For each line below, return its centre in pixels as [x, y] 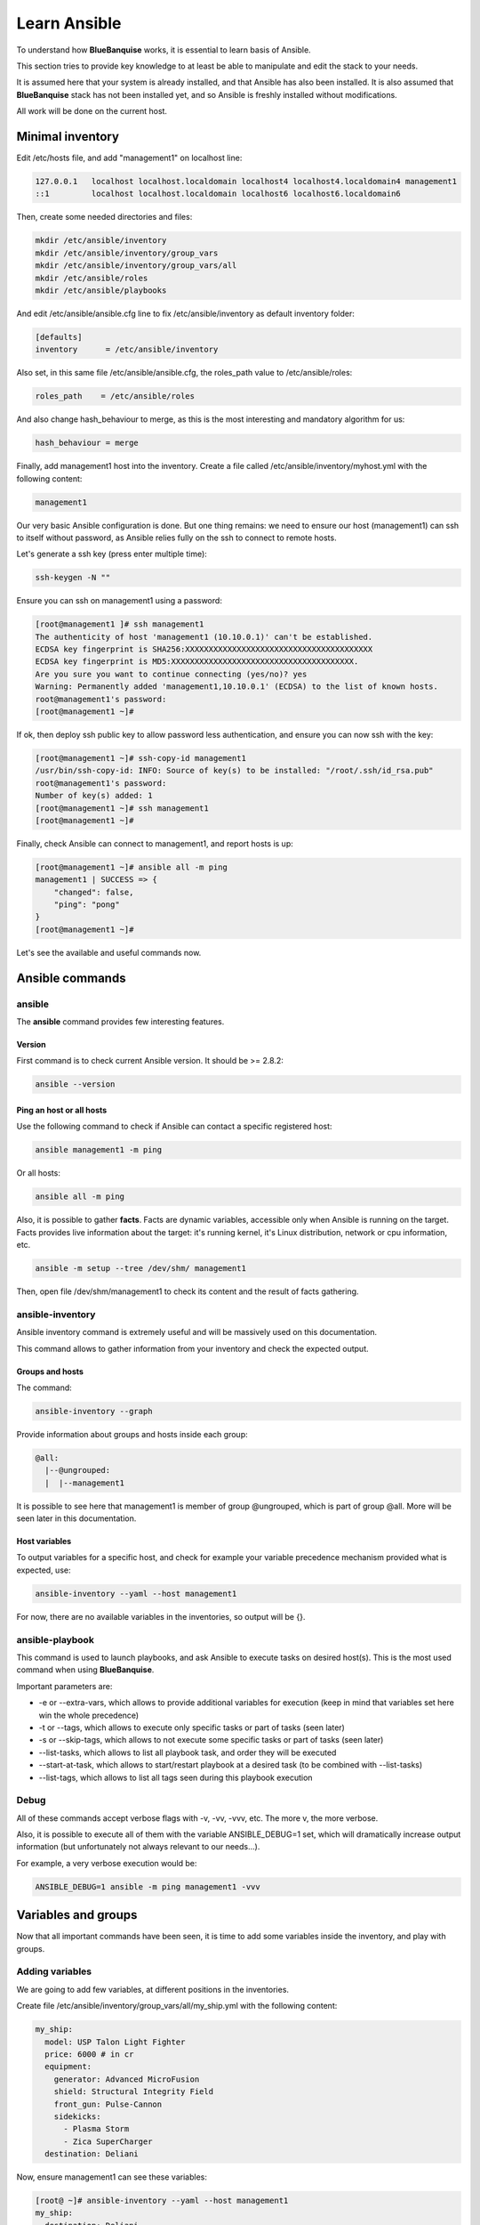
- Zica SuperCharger [108, 2141]
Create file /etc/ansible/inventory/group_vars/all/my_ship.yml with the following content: [177, 2006]
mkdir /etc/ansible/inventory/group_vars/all [136, 266]
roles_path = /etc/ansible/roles [115, 396]
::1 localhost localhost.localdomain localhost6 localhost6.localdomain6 [218, 194]
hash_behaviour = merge [87, 443]
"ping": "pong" [87, 905]
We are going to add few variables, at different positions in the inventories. [152, 1989]
